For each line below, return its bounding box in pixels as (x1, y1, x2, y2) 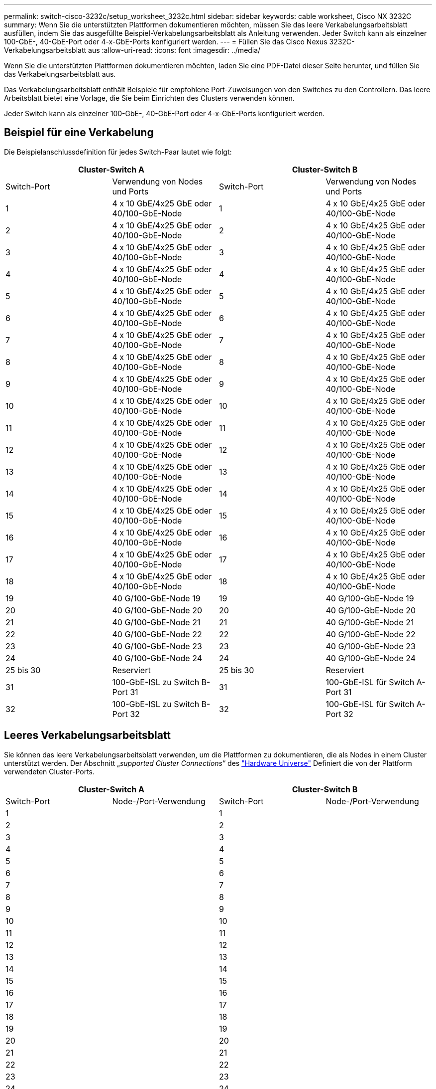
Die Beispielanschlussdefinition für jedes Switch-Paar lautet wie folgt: (4, 147, 232, 156)
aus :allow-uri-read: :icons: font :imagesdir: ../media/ (88, 46, 261, 54)
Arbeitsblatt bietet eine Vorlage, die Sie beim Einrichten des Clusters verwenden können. (4, 94, 295, 102)
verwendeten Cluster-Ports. (4, 767, 95, 776)
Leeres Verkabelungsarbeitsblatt (4, 729, 171, 742)
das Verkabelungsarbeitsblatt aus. (4, 70, 116, 78)
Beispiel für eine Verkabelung (4, 126, 154, 139)
